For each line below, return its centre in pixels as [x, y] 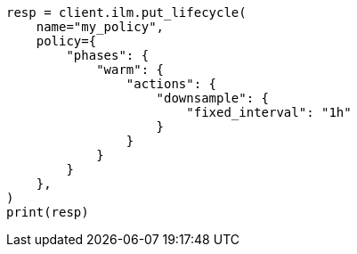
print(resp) [48, 212]
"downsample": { [213, 98]
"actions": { [171, 84]
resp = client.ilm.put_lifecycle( [126, 12]
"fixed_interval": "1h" [269, 112]
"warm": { [130, 70]
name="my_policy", [100, 27]
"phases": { [108, 55]
